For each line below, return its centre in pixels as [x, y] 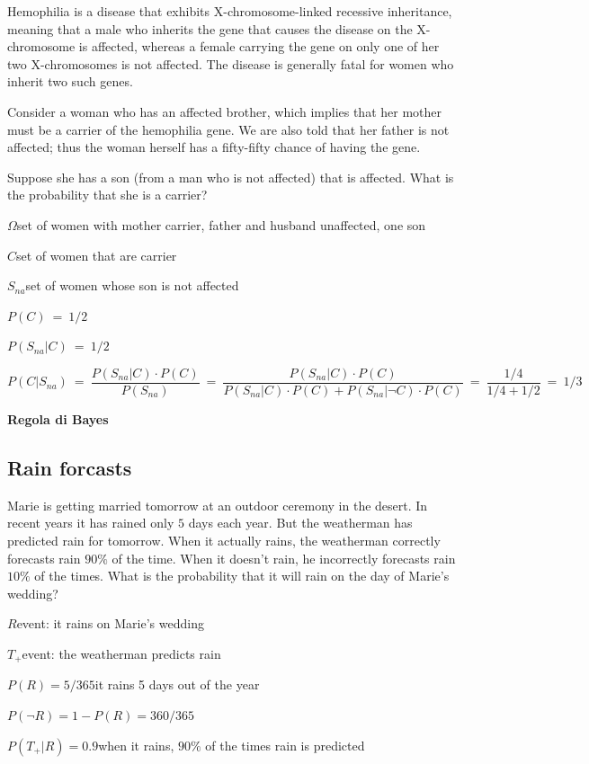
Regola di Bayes [58, 418]
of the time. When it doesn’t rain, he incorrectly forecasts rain [284, 558]
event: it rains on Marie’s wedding [110, 623]
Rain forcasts [70, 467]
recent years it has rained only [91, 523]
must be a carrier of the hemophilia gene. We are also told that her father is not [228, 129]
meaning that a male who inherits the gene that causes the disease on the [210, 28]
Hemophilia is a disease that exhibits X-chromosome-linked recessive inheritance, [230, 11]
